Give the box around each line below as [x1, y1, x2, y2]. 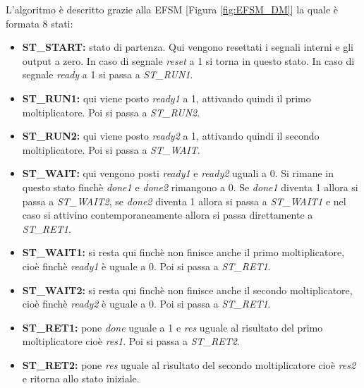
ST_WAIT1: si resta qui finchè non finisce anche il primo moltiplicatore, [22, 245, 345, 260]
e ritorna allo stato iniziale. [22, 371, 140, 386]
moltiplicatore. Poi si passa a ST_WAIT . [22, 142, 200, 157]
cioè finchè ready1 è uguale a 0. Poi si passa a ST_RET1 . [22, 258, 271, 273]
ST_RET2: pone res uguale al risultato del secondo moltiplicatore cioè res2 [22, 357, 356, 372]
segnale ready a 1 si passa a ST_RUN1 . [22, 67, 193, 82]
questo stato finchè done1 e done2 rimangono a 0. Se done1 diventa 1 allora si [22, 179, 358, 194]
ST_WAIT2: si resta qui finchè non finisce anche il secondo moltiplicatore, [22, 282, 353, 297]
